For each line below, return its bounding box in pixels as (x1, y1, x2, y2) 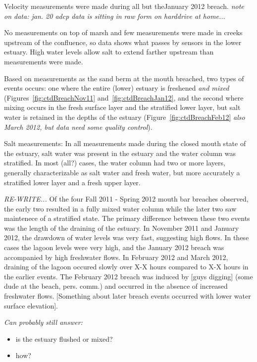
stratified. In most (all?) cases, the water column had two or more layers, (4, 157, 225, 168)
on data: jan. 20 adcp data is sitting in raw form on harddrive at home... (4, 10, 225, 21)
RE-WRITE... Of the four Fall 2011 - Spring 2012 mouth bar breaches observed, (4, 194, 249, 204)
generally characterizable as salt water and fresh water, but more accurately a (4, 167, 240, 177)
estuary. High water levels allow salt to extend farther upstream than (4, 47, 214, 57)
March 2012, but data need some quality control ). (4, 121, 153, 132)
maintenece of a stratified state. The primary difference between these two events (4, 213, 250, 223)
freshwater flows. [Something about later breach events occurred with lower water (4, 291, 251, 301)
